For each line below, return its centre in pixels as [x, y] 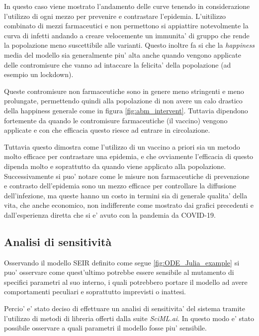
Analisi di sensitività [58, 241]
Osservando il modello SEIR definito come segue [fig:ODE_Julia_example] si [122, 262]
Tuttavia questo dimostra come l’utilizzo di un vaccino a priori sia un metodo [122, 146]
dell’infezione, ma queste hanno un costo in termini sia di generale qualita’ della [126, 195]
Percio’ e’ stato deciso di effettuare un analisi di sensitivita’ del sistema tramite [125, 308]
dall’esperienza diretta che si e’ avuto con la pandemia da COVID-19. [110, 214]
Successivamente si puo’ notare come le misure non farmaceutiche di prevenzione [127, 176]
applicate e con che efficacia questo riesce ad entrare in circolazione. [107, 130]
